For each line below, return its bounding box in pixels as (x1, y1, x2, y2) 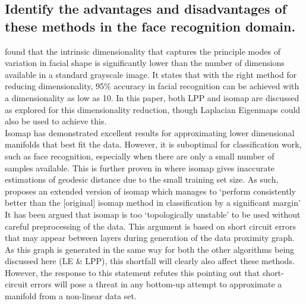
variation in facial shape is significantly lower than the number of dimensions (5, 57, 285, 69)
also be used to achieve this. (5, 115, 107, 127)
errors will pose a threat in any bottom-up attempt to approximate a (30, 278, 282, 290)
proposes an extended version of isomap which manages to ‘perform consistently (5, 184, 296, 197)
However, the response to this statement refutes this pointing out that (5, 266, 260, 278)
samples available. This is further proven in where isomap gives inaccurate (5, 161, 275, 174)
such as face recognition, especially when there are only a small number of (5, 149, 275, 162)
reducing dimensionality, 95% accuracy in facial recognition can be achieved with (5, 80, 299, 92)
